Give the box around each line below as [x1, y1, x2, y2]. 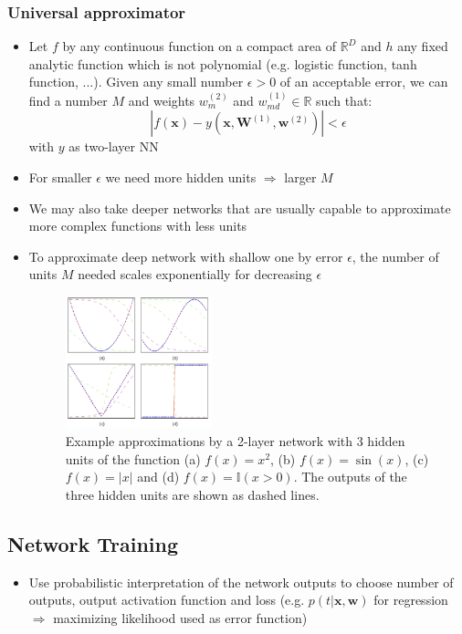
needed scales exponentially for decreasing [78, 265, 312, 284]
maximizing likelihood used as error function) [53, 608, 308, 627]
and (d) [137, 467, 180, 486]
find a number [28, 90, 108, 109]
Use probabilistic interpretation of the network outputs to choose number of [28, 572, 454, 591]
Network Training [7, 529, 179, 557]
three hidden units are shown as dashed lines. [65, 484, 320, 504]
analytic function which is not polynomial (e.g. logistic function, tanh [28, 54, 417, 73]
